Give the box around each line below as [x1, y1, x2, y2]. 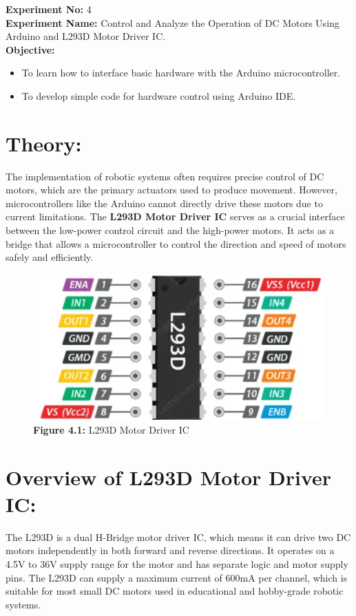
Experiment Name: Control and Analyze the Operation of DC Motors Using [6, 15, 339, 30]
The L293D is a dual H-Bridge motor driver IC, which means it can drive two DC [6, 529, 351, 544]
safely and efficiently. [6, 250, 94, 264]
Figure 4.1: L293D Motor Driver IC [33, 422, 189, 436]
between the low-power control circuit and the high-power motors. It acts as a [6, 223, 335, 237]
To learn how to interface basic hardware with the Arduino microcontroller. [21, 65, 341, 80]
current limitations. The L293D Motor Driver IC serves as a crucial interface [6, 209, 345, 224]
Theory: [6, 129, 82, 157]
